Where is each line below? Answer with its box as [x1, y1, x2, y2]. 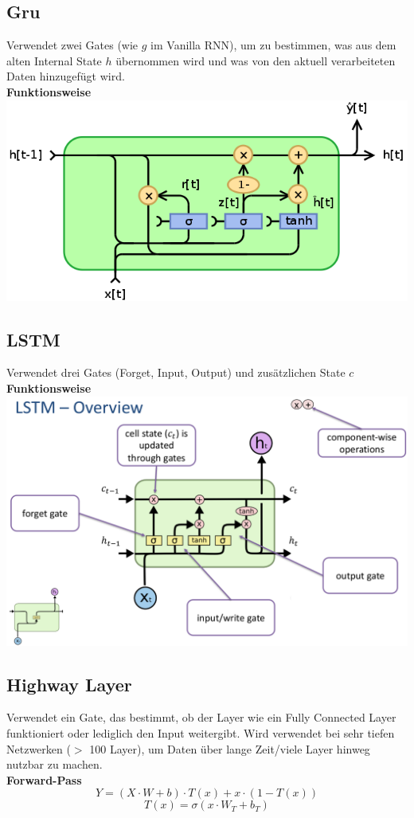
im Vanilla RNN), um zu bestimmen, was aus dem [150, 37, 396, 53]
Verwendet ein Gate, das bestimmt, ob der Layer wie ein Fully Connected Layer [6, 709, 396, 726]
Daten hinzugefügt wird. [6, 68, 125, 84]
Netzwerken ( [6, 740, 71, 757]
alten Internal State [6, 52, 102, 68]
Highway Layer [6, 671, 132, 696]
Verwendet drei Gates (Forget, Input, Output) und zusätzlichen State [6, 364, 346, 381]
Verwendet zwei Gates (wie [6, 37, 139, 53]
